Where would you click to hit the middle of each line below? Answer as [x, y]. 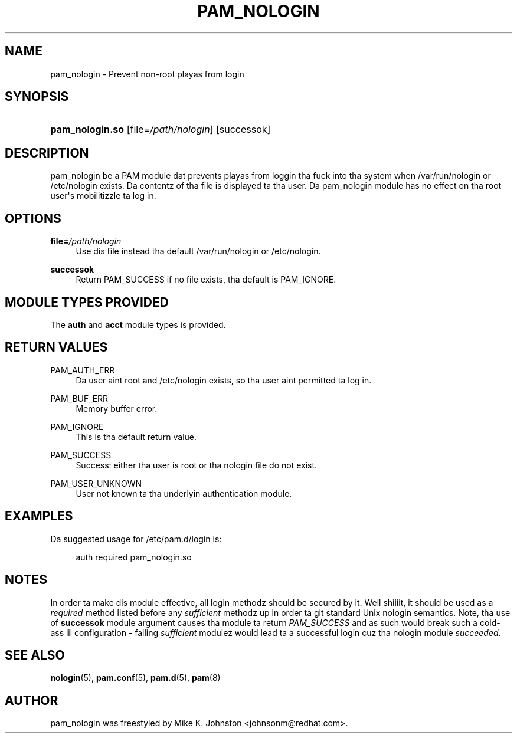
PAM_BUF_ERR [79, 398]
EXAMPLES [39, 516]
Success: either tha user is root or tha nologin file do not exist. [197, 465]
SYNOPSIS [37, 97]
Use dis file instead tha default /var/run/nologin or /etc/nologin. [198, 251]
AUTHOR [32, 700]
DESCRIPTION [47, 153]
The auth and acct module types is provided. [138, 324]
